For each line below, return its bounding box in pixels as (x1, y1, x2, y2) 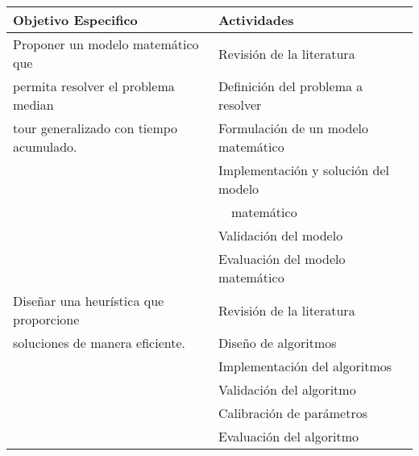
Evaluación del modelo (218, 249, 346, 268)
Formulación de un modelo (218, 119, 368, 137)
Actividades (218, 10, 294, 29)
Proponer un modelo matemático (13, 35, 199, 53)
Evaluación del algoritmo (218, 427, 359, 446)
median (13, 95, 54, 114)
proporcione (13, 310, 80, 328)
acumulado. (13, 137, 77, 156)
